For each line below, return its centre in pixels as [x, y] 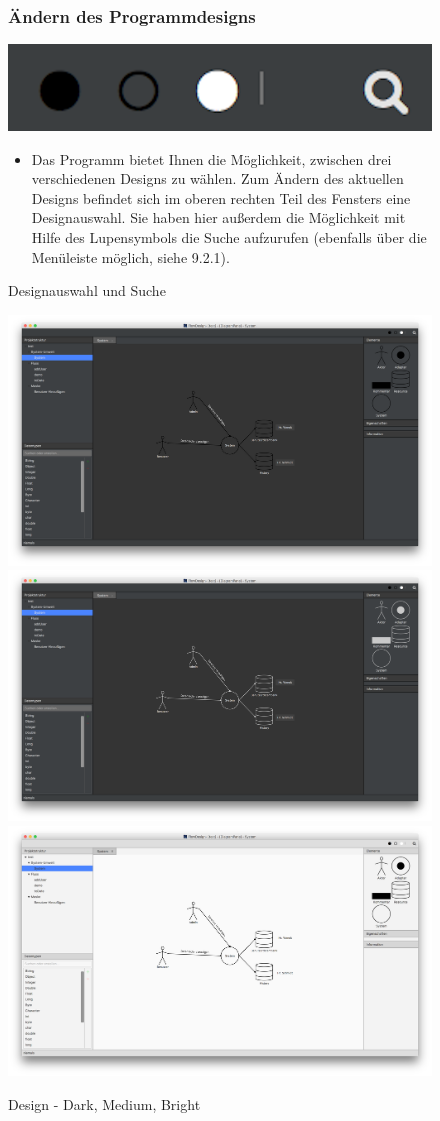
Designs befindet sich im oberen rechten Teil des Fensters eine [221, 197]
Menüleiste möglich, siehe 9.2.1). [130, 256]
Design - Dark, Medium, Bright [104, 1103]
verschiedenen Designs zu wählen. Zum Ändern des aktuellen [217, 178]
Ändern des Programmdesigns [132, 15]
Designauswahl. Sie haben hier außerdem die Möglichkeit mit [218, 217]
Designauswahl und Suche [87, 290]
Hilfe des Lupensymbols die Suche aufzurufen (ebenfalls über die [229, 237]
